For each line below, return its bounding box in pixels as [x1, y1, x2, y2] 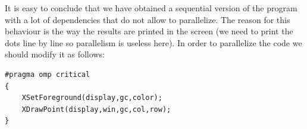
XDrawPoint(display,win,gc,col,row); [21, 105, 171, 114]
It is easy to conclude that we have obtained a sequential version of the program [5, 2, 297, 14]
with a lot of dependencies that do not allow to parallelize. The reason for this [5, 13, 290, 25]
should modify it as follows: [5, 48, 105, 60]
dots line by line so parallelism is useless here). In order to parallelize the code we [5, 36, 302, 49]
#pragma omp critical [5, 70, 90, 79]
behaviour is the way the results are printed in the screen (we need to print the [5, 25, 293, 37]
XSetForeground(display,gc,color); [21, 93, 162, 102]
